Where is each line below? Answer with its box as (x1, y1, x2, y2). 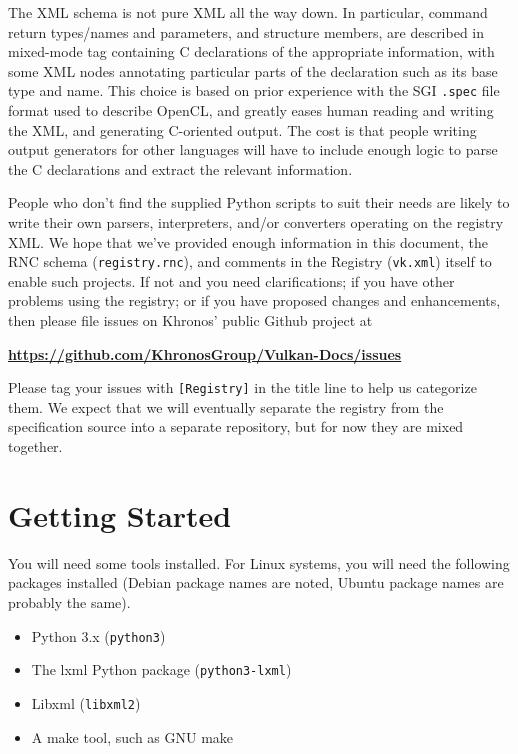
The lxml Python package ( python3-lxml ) (31, 659, 292, 680)
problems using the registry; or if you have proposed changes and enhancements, (8, 290, 501, 311)
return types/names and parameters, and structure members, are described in (8, 21, 485, 42)
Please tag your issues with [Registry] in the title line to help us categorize (8, 377, 477, 398)
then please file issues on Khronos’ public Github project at (8, 310, 373, 331)
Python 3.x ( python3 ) (31, 625, 166, 646)
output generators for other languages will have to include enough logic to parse (8, 139, 498, 160)
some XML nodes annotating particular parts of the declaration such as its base (8, 60, 498, 81)
